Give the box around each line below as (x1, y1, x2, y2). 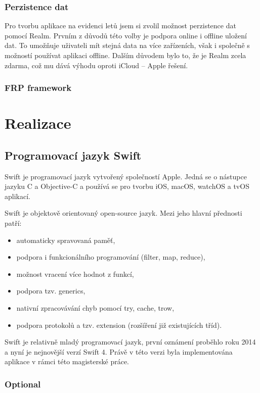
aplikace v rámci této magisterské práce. (5, 356, 129, 367)
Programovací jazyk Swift (5, 147, 142, 163)
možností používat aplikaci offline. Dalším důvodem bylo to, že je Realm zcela (5, 50, 246, 60)
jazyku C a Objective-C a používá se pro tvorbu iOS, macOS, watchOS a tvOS (5, 181, 249, 191)
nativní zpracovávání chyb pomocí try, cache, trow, (16, 302, 175, 313)
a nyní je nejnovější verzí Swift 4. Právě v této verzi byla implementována (5, 346, 233, 357)
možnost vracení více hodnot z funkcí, (16, 268, 134, 279)
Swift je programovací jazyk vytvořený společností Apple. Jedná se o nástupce (5, 171, 247, 181)
